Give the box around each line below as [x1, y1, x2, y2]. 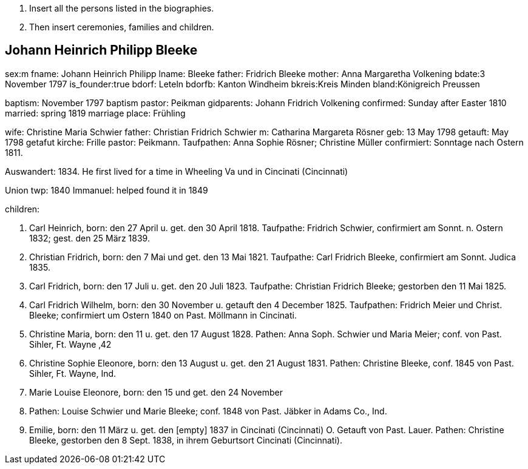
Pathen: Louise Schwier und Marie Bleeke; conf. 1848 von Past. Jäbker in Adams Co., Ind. [29, 405, 387, 416]
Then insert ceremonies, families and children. [29, 22, 214, 32]
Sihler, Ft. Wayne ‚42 [29, 339, 112, 349]
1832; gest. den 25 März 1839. [29, 232, 150, 243]
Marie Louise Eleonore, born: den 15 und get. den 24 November [29, 386, 283, 397]
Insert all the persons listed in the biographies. [29, 3, 214, 13]
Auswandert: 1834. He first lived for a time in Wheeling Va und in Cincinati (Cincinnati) [5, 166, 348, 177]
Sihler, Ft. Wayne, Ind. [29, 368, 117, 379]
